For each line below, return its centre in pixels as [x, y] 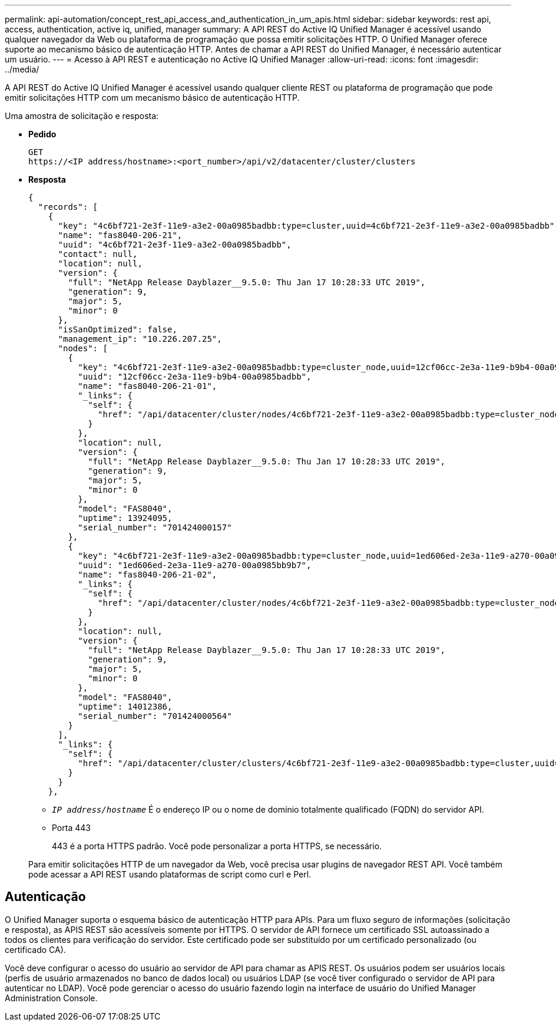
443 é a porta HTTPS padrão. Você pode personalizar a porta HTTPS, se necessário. [217, 846]
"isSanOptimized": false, [118, 329]
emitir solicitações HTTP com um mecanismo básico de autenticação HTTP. [152, 98]
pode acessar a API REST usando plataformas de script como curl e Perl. [170, 874]
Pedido [42, 134]
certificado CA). [35, 949]
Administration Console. [51, 998]
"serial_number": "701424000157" [155, 527]
